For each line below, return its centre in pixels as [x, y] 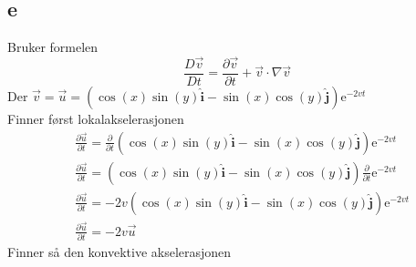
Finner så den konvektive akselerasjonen [120, 252]
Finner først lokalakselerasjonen [96, 119]
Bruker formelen [53, 47]
